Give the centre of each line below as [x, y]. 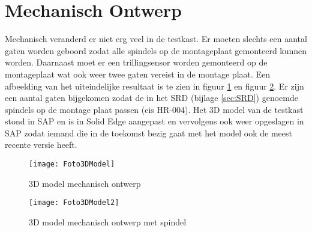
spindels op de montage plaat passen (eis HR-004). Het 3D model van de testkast [154, 109]
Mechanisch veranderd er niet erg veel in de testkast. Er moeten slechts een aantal [156, 39]
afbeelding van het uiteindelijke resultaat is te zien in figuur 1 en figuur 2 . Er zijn [154, 86]
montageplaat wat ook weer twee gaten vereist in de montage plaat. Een [138, 74]
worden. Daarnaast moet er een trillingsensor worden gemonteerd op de [136, 62]
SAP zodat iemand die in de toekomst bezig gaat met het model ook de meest [149, 133]
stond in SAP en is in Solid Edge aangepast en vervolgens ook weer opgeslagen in [154, 121]
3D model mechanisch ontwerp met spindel [108, 221]
